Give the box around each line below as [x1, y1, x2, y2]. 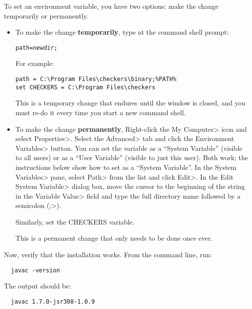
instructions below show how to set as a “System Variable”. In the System [15, 162, 237, 172]
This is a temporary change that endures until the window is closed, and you [15, 98, 246, 108]
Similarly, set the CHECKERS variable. [15, 216, 135, 227]
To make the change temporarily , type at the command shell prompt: [15, 27, 229, 37]
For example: [15, 58, 54, 68]
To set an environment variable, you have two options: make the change [4, 1, 219, 11]
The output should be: [4, 281, 71, 291]
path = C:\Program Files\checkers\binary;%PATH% [15, 76, 177, 83]
